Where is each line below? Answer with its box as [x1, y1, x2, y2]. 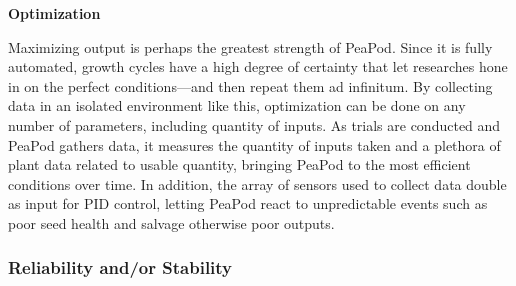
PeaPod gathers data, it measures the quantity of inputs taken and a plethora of [8, 134, 501, 155]
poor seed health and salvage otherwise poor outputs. [8, 212, 335, 233]
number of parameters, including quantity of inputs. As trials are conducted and [8, 114, 501, 135]
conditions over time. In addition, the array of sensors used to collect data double [8, 173, 507, 194]
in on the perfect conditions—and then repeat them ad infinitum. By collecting [8, 75, 493, 96]
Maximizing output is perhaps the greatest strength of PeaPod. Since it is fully [8, 36, 493, 57]
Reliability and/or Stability [8, 255, 233, 280]
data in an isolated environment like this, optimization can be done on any [8, 95, 466, 116]
